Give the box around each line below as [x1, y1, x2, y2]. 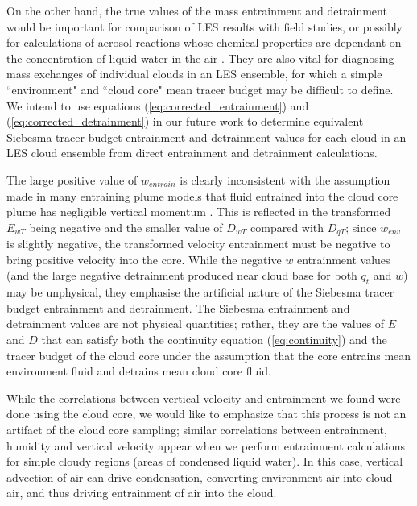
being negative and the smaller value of [29, 218, 223, 235]
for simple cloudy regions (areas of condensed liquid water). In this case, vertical [6, 453, 403, 470]
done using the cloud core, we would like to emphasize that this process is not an [6, 405, 407, 422]
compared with [250, 218, 324, 235]
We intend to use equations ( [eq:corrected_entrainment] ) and [6, 97, 309, 114]
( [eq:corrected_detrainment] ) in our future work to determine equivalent [6, 113, 364, 130]
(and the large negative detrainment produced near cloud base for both [6, 267, 357, 284]
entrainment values [296, 251, 390, 268]
